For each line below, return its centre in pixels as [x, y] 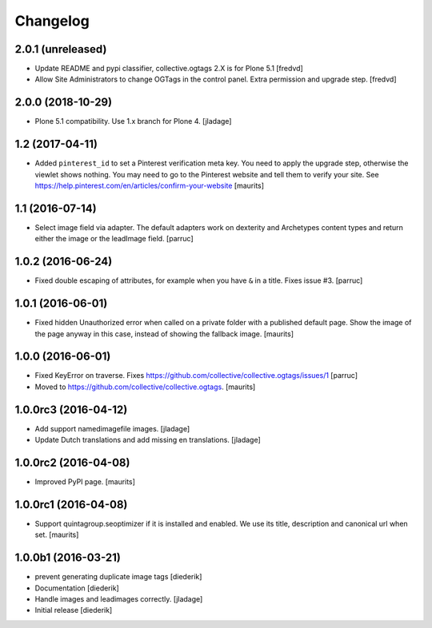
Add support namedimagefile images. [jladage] [112, 428]
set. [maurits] [57, 535]
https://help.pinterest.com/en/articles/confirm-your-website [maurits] [149, 186]
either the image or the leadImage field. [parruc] [114, 239]
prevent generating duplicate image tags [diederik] [118, 577]
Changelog [52, 21]
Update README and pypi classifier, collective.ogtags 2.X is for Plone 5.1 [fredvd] [169, 69]
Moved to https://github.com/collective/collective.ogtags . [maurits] [145, 387]
